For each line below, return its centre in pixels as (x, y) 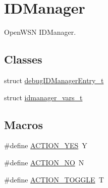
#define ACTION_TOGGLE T (54, 179)
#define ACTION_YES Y (46, 145)
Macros (23, 124)
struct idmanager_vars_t (43, 97)
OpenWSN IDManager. (40, 32)
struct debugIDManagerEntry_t (54, 80)
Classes (23, 59)
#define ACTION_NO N (44, 162)
